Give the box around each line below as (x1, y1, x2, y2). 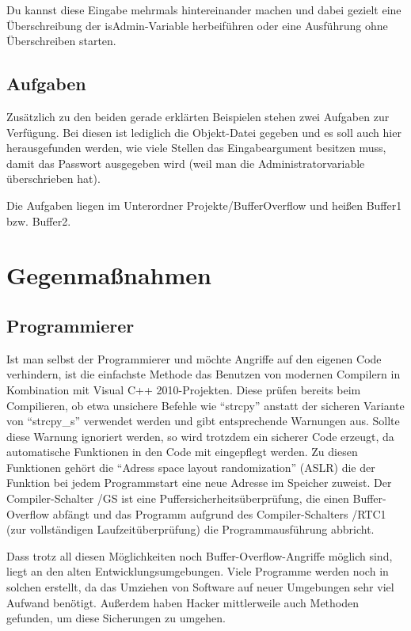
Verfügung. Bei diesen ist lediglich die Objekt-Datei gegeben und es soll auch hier (6, 124, 401, 140)
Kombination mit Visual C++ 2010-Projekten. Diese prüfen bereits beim (6, 381, 361, 397)
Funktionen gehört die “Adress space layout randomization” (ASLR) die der (6, 458, 375, 475)
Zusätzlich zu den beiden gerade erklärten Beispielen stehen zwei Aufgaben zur (6, 108, 390, 124)
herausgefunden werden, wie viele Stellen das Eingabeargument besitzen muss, (6, 139, 386, 156)
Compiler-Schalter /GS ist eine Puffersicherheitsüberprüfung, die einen (6, 490, 349, 507)
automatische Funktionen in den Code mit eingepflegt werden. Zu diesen (6, 443, 358, 460)
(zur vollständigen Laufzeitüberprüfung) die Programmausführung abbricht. (6, 521, 375, 538)
